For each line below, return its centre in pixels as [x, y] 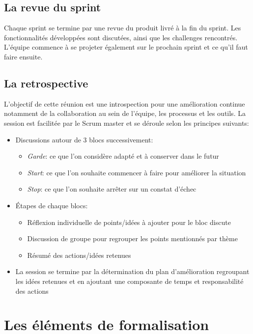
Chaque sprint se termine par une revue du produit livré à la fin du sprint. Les [123, 28]
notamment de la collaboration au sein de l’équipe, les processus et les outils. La [125, 113]
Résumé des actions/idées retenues [79, 255]
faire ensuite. [23, 56]
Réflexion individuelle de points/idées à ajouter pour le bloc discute [129, 222]
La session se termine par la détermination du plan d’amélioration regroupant [132, 271]
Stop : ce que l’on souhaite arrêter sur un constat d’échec [112, 189]
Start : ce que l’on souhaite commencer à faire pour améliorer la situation [137, 172]
